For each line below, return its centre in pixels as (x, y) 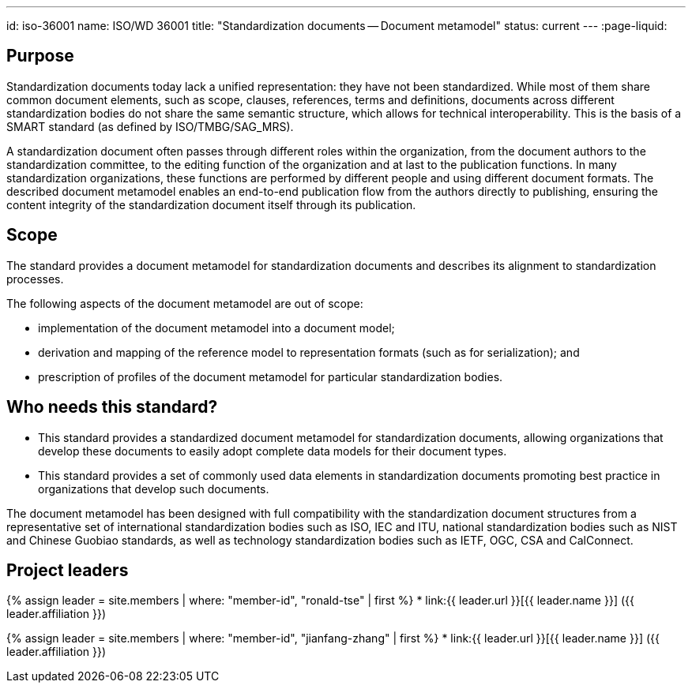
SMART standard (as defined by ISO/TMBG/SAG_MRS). (150, 126)
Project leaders (68, 570)
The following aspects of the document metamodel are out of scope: (185, 303)
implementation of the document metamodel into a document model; (216, 328)
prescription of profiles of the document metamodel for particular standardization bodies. (271, 376)
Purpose (40, 56)
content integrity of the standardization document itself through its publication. (211, 204)
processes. (35, 279)
